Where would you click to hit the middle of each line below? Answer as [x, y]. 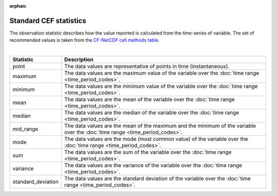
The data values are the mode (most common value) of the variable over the [156, 139]
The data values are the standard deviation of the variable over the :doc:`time [157, 179]
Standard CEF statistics [48, 21]
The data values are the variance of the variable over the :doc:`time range [153, 166]
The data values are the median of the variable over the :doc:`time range [152, 113]
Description [79, 60]
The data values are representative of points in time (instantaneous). [147, 66]
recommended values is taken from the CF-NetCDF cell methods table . [85, 40]
